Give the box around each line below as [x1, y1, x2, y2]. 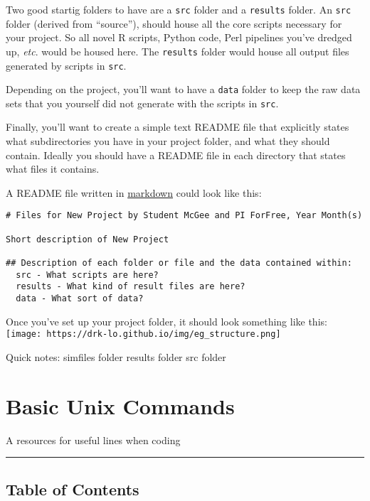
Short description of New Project [6, 234, 169, 244]
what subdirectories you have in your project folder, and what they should [6, 134, 330, 149]
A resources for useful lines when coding [6, 432, 181, 447]
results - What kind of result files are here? [16, 281, 245, 292]
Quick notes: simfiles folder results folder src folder [6, 349, 226, 364]
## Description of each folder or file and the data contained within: [6, 258, 352, 269]
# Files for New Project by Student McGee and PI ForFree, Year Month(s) [6, 210, 363, 221]
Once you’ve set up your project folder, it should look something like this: [6, 313, 327, 328]
